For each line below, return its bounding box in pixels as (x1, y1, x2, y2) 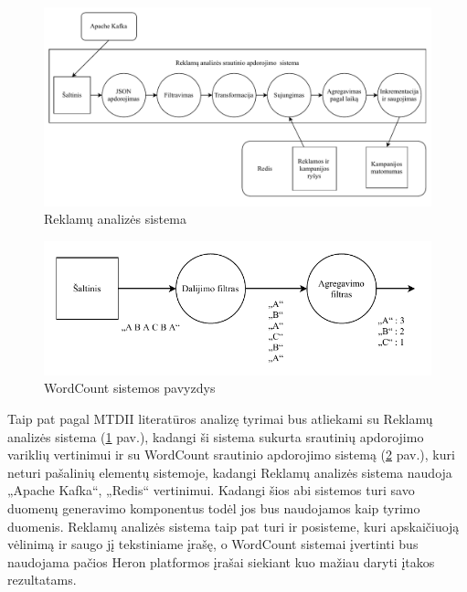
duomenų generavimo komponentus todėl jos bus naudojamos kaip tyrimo (7, 498, 420, 517)
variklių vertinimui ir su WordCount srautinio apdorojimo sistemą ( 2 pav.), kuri (7, 445, 455, 464)
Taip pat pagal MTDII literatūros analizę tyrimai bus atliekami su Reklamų (7, 408, 433, 428)
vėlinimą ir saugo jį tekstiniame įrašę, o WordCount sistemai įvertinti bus (7, 534, 419, 554)
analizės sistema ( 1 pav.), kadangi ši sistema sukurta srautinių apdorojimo (7, 427, 424, 446)
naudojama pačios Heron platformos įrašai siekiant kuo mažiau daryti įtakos (7, 552, 435, 571)
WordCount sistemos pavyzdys (44, 378, 216, 397)
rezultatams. (7, 570, 77, 589)
